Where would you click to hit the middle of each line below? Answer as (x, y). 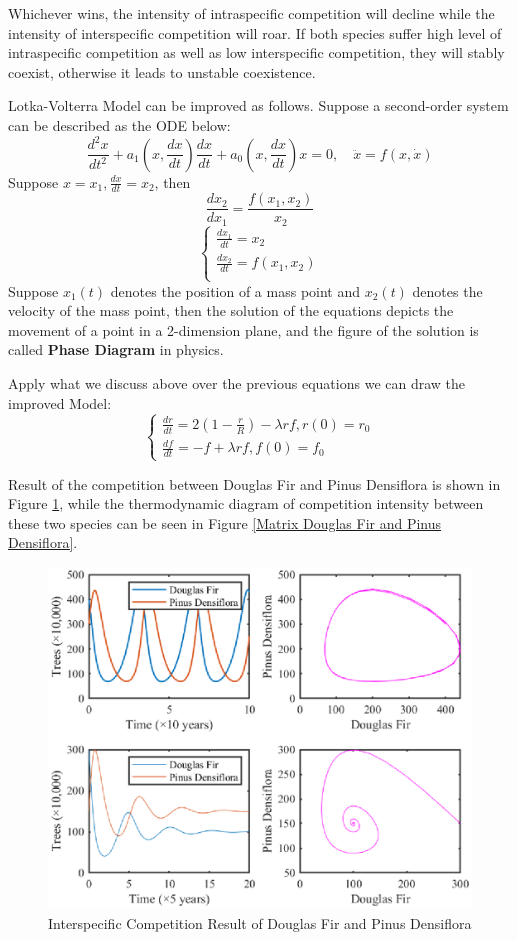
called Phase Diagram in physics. (116, 349)
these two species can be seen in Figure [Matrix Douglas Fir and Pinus (225, 522)
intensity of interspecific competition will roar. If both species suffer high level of (255, 32)
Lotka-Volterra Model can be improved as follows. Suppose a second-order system (258, 105)
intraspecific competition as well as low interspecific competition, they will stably (256, 52)
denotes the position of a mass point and (235, 290)
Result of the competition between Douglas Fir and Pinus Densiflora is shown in (254, 483)
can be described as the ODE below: (119, 124)
